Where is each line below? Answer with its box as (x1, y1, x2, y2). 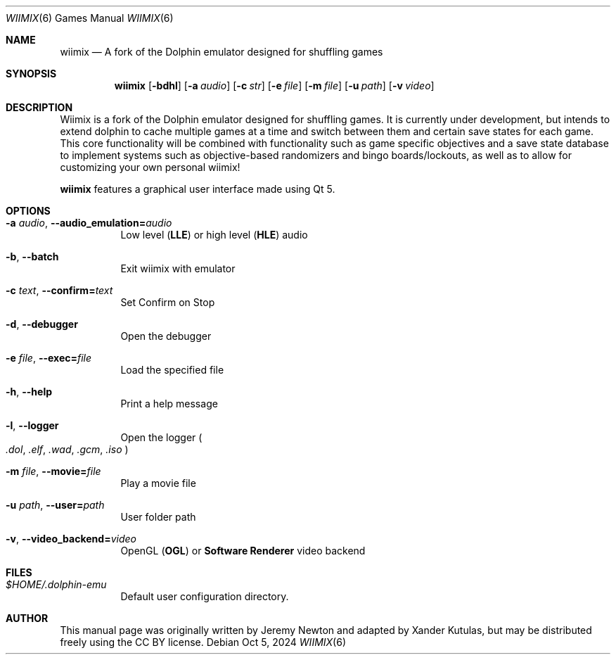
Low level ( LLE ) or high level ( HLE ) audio (120, 229, 308, 241)
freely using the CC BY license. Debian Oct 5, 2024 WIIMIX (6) (60, 636, 347, 648)
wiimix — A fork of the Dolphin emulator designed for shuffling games (60, 46, 383, 58)
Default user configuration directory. (120, 590, 289, 602)
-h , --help (6, 386, 53, 398)
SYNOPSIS (6, 68, 57, 80)
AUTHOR (6, 612, 49, 624)
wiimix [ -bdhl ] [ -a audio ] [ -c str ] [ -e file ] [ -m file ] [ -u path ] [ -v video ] (114, 80, 435, 91)
